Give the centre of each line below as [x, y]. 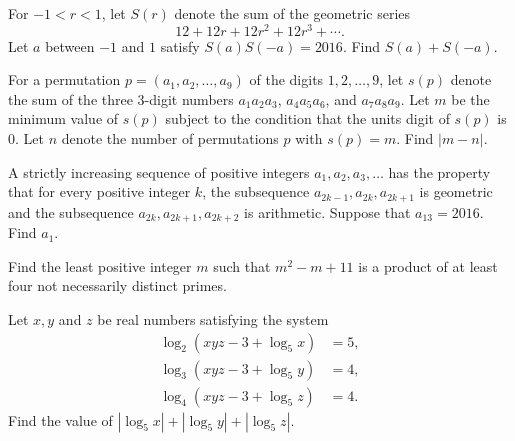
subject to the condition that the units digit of [307, 118]
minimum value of [63, 118]
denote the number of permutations [170, 138]
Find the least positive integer [100, 265]
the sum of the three [70, 98]
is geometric [456, 191]
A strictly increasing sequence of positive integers [159, 171]
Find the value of [60, 419]
